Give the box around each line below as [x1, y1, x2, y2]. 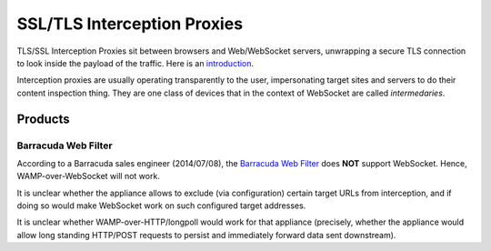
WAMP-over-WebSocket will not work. [16, 171, 161, 182]
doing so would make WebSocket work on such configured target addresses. [16, 200, 306, 211]
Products [16, 111, 70, 126]
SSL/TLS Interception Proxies [16, 14, 244, 34]
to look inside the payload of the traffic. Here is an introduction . [16, 57, 255, 68]
